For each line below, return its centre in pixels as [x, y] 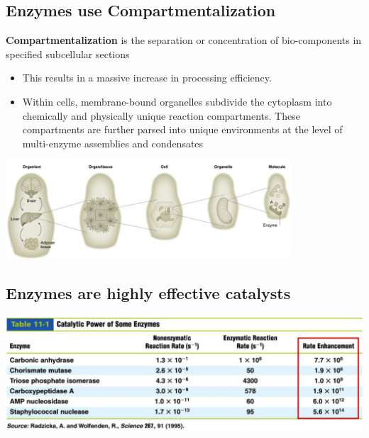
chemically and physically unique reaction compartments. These [161, 115]
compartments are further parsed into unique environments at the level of [182, 129]
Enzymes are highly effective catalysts [148, 292]
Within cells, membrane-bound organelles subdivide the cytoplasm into [177, 101]
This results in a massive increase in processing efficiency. [147, 78]
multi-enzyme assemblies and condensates [113, 143]
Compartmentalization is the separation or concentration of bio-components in [184, 40]
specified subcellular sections [68, 54]
